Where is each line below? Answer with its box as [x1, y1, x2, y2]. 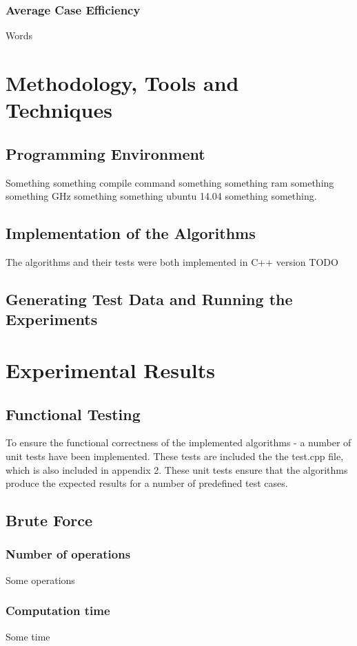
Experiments [6, 309, 98, 330]
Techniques [6, 96, 112, 124]
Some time [6, 629, 50, 643]
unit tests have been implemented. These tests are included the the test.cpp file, [6, 448, 344, 463]
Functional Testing [6, 403, 141, 424]
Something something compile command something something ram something [6, 175, 334, 189]
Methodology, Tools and [6, 69, 239, 96]
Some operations [6, 572, 75, 587]
